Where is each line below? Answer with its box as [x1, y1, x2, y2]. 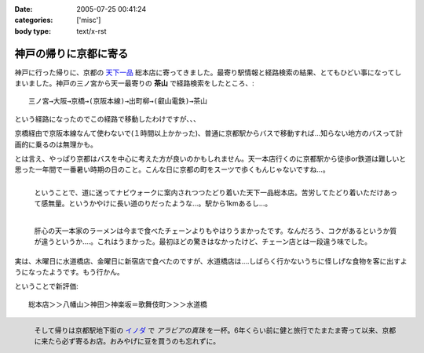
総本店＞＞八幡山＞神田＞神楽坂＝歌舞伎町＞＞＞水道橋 [28, 300, 207, 309]
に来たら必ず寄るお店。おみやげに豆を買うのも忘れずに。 [34, 337, 220, 346]
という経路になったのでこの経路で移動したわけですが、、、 [14, 114, 200, 123]
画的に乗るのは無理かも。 [14, 140, 97, 149]
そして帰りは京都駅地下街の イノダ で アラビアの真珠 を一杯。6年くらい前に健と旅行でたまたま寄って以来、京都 [34, 326, 397, 335]
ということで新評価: [14, 282, 79, 291]
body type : [14, 26, 51, 35]
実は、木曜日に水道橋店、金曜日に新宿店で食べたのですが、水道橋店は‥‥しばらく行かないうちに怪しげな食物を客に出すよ [14, 256, 408, 266]
